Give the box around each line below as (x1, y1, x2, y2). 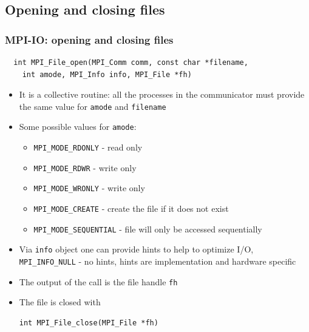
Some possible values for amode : (19, 120, 137, 133)
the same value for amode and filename (19, 100, 166, 112)
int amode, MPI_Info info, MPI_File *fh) (22, 70, 192, 79)
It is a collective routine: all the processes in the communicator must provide (19, 88, 305, 101)
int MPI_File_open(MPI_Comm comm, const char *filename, (13, 58, 248, 67)
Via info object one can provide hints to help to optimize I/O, (19, 243, 254, 256)
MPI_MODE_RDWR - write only (33, 161, 137, 174)
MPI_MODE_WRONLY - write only (33, 181, 145, 194)
